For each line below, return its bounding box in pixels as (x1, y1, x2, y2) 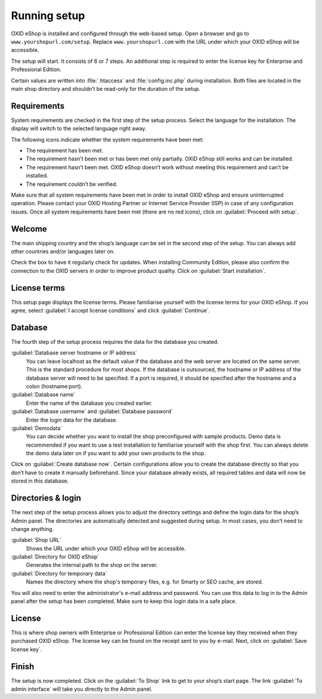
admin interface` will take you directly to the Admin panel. (11, 685, 153, 693)
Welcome (11, 224, 47, 234)
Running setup (11, 9, 85, 22)
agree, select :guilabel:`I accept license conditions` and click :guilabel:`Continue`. (11, 307, 210, 314)
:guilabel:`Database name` (11, 391, 76, 398)
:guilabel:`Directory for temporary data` (11, 570, 107, 577)
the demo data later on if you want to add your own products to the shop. (26, 450, 206, 457)
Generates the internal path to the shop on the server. (26, 561, 158, 569)
